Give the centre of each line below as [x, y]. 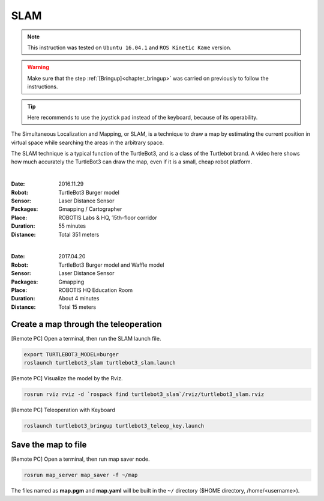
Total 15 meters [77, 307]
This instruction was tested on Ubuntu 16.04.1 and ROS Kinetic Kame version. [130, 47]
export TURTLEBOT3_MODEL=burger [71, 354]
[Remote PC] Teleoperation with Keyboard [63, 410]
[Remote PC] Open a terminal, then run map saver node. [80, 459]
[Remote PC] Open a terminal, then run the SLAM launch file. [86, 338]
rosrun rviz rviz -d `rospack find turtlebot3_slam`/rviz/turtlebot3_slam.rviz [144, 394]
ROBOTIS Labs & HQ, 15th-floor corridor [108, 217]
